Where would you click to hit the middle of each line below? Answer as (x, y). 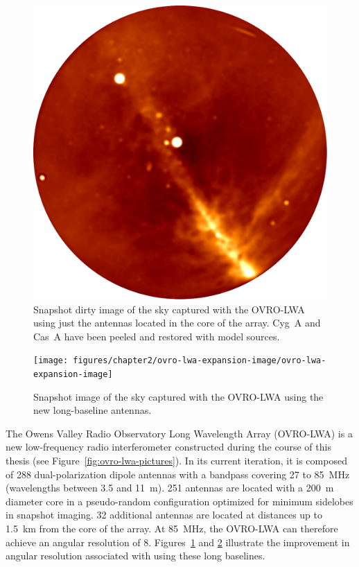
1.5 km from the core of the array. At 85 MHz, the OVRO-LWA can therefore (172, 529)
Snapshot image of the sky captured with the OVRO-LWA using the (178, 396)
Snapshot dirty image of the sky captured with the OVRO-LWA (169, 309)
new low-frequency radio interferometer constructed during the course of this (168, 447)
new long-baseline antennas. (93, 410)
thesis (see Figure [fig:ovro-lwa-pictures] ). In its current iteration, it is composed (176, 461)
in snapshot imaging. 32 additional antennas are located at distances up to (164, 515)
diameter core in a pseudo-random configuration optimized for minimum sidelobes (179, 501)
